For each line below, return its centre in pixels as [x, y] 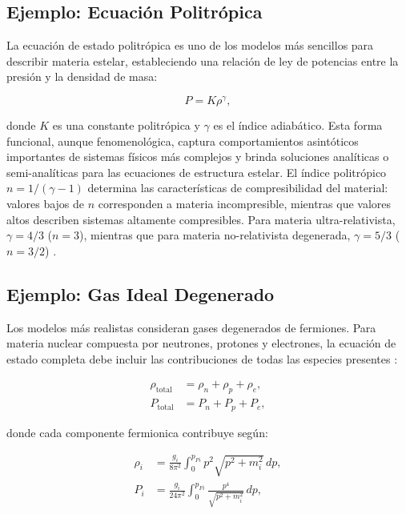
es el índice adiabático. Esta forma [298, 125]
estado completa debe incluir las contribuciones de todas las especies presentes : [202, 358]
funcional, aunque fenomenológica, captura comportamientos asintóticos [183, 141]
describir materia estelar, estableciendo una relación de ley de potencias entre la [203, 60]
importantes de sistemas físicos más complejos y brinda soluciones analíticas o [198, 157]
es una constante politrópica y [126, 125]
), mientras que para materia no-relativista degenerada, [215, 235]
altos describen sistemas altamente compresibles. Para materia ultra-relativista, [201, 219]
